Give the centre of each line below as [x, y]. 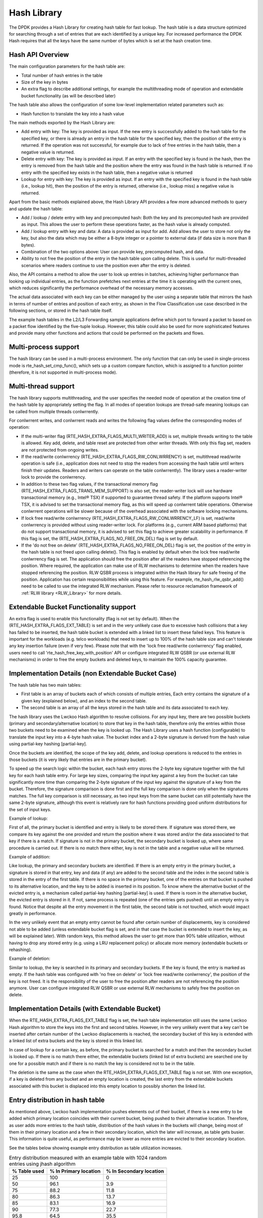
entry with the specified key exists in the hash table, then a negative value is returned [107, 172]
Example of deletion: [30, 959]
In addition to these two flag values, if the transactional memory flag [90, 484]
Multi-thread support [42, 386]
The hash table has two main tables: [45, 685]
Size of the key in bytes [45, 82]
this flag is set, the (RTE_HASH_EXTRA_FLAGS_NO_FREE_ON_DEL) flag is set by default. [110, 538]
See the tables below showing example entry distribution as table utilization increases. [96, 1148]
